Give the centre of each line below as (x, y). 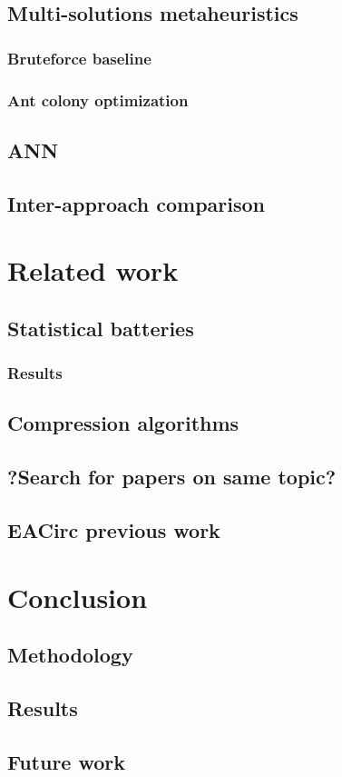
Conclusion (78, 597)
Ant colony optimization (98, 100)
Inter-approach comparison (136, 203)
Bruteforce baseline (79, 58)
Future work (67, 761)
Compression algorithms (123, 423)
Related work (93, 270)
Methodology (70, 655)
